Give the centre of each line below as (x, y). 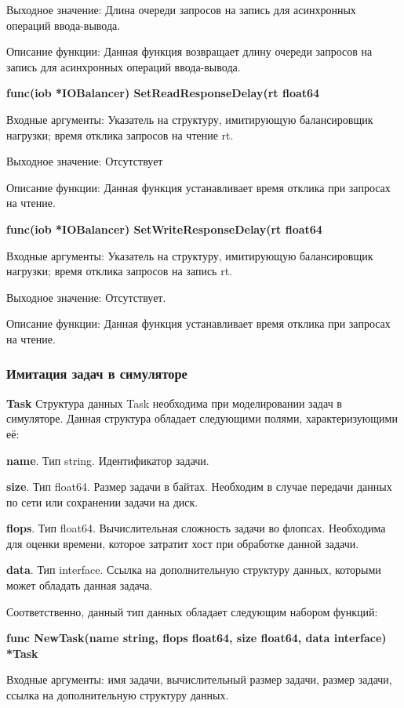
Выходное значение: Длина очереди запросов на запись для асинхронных (181, 9)
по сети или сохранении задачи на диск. (102, 501)
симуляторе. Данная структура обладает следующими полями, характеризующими (202, 418)
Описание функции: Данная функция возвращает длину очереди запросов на (189, 51)
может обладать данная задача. (80, 585)
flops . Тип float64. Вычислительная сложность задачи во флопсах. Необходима (196, 528)
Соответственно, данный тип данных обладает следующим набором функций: (192, 611)
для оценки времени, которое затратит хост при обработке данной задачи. (183, 543)
